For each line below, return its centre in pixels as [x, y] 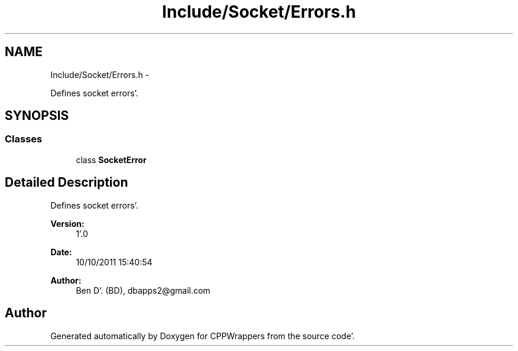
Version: [67, 223]
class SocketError [111, 160]
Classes [24, 139]
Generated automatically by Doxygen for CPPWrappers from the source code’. [203, 336]
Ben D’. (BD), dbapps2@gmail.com [143, 290]
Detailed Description [67, 183]
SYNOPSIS [37, 116]
